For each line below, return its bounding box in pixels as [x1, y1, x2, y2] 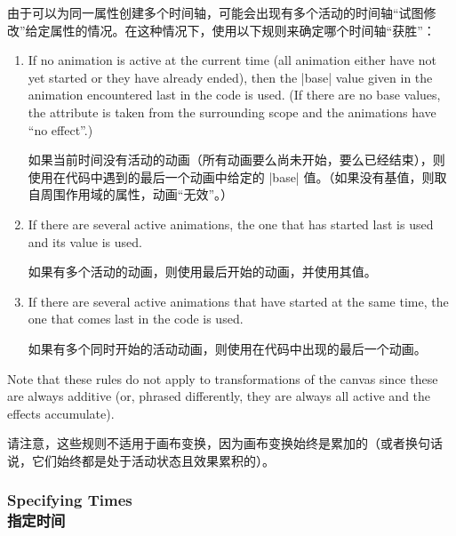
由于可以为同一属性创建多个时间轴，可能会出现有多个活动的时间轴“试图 [7, 4, 424, 21]
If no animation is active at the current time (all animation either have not [28, 51, 436, 69]
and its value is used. [28, 232, 142, 251]
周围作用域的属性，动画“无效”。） [40, 185, 234, 204]
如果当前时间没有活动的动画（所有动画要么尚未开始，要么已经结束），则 [28, 150, 445, 169]
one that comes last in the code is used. [28, 309, 244, 328]
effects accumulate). [7, 404, 115, 422]
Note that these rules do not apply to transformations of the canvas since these [7, 369, 438, 388]
